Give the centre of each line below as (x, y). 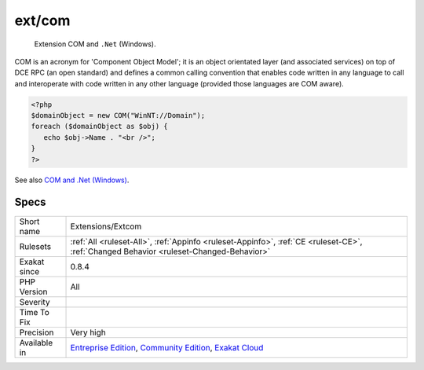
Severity (35, 302)
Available (36, 343)
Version (33, 291)
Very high (88, 332)
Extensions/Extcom (106, 226)
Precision (37, 332)
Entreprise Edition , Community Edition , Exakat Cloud (167, 347)
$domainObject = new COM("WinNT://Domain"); (118, 115)
